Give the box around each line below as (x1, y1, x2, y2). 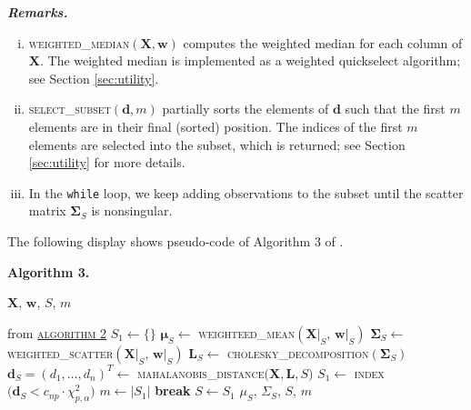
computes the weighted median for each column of (183, 33, 463, 52)
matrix (28, 201, 66, 220)
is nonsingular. (91, 201, 173, 220)
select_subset (28, 99, 111, 118)
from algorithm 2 (7, 323, 107, 342)
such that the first (345, 99, 446, 118)
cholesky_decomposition (227, 343, 369, 362)
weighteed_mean (198, 323, 296, 342)
